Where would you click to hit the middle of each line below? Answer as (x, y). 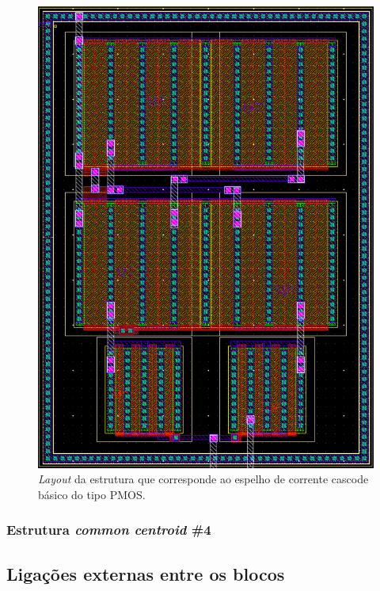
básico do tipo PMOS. (92, 494)
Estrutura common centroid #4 (109, 530)
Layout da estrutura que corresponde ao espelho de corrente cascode (203, 479)
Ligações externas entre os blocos (146, 573)
